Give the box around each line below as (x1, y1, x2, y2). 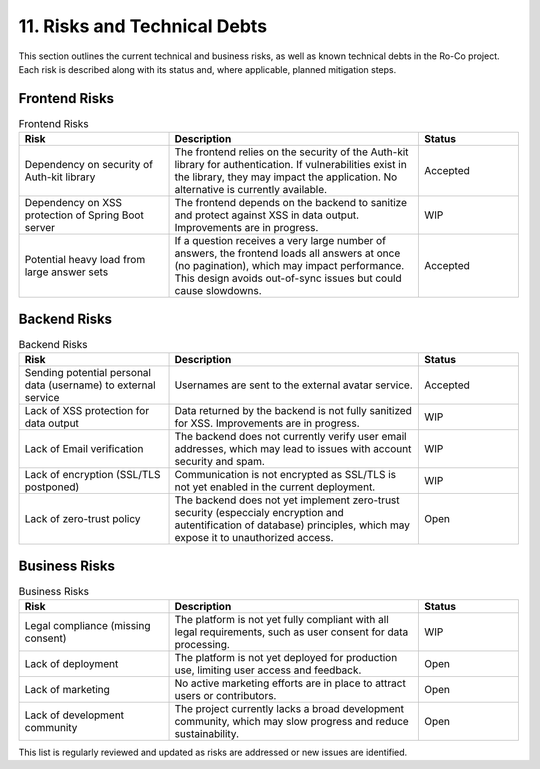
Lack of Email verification (24, 442, 144, 456)
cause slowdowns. (174, 284, 262, 298)
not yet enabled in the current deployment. (174, 480, 376, 494)
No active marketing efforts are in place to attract (174, 676, 407, 690)
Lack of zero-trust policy (24, 512, 141, 526)
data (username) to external (24, 378, 156, 392)
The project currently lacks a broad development (174, 702, 405, 715)
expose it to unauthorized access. (174, 531, 334, 545)
